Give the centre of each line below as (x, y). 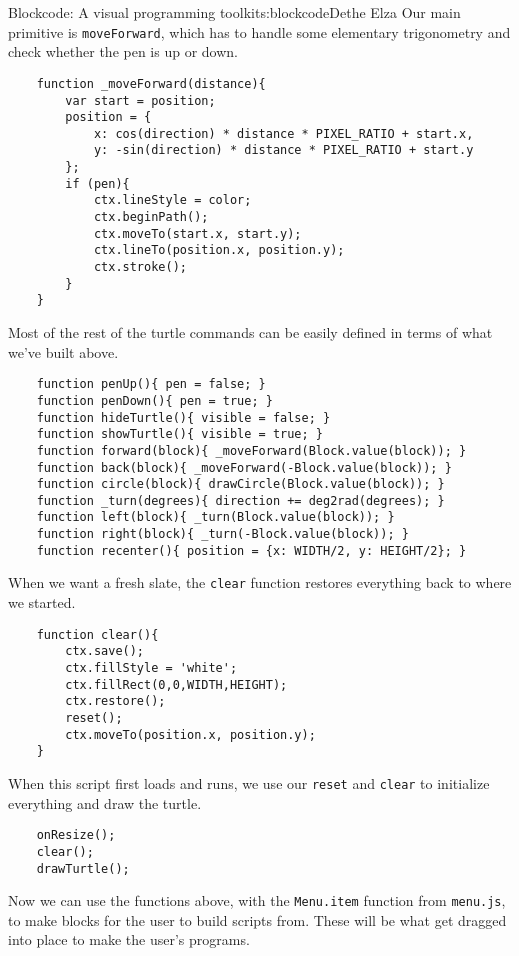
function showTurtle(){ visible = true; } (179, 434)
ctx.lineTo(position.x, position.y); (219, 250)
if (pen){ (97, 183)
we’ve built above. (63, 351)
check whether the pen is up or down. (123, 51)
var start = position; (140, 100)
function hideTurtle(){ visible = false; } (183, 417)
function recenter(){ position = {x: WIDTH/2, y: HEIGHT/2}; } (251, 550)
